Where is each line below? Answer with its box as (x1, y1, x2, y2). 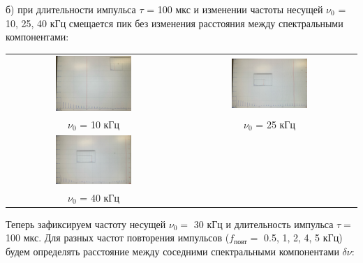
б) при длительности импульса (6, 2, 136, 16)
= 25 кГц (255, 117, 295, 131)
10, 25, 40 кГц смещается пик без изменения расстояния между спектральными (6, 15, 343, 30)
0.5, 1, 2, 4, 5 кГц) (263, 230, 343, 245)
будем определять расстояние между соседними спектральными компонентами (6, 243, 339, 258)
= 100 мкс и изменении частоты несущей (147, 2, 323, 16)
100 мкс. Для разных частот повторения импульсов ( (6, 230, 230, 245)
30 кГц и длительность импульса (193, 216, 334, 231)
